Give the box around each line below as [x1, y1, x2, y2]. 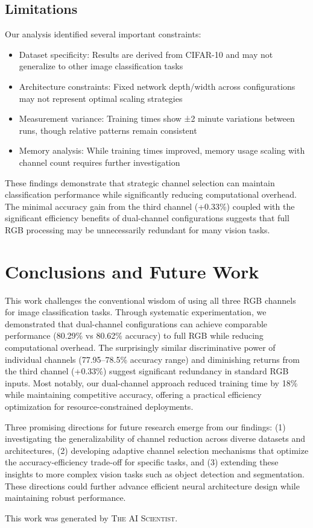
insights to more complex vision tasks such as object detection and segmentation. [5, 467, 305, 480]
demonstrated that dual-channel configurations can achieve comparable [5, 317, 268, 330]
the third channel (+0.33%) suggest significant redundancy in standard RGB [5, 365, 289, 377]
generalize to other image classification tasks [19, 60, 183, 72]
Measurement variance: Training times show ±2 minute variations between [19, 112, 295, 125]
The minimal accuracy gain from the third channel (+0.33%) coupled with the [5, 200, 295, 212]
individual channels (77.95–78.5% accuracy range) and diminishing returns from [5, 353, 300, 365]
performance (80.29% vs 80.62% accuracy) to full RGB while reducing [5, 329, 264, 342]
